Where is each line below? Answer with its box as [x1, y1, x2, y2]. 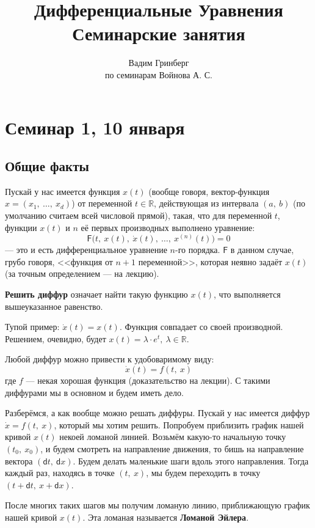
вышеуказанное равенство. [5, 299, 103, 312]
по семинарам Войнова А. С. [104, 68, 213, 81]
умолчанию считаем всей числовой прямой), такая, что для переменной [5, 209, 272, 222]
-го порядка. [175, 243, 220, 256]
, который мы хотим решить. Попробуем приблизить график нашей [54, 418, 304, 431]
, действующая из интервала [154, 197, 259, 210]
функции [5, 221, 37, 233]
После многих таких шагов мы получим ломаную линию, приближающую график [5, 499, 310, 512]
